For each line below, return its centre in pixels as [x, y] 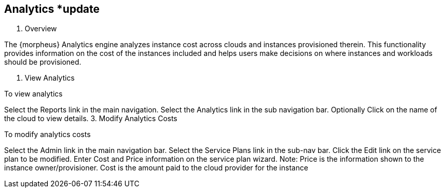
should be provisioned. [43, 62]
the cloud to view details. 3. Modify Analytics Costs [91, 119]
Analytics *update [52, 9]
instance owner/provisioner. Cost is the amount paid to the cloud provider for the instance [156, 168]
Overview [41, 29]
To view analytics [33, 94]
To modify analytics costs [48, 135]
